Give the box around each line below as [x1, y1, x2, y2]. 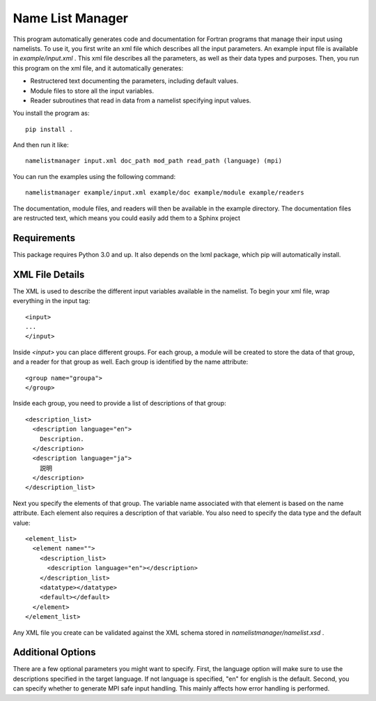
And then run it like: [13, 141, 69, 149]
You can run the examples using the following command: [13, 172, 176, 180]
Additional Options [13, 647, 97, 658]
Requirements [13, 232, 76, 244]
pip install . [25, 125, 73, 133]
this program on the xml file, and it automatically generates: [13, 63, 184, 72]
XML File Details [13, 268, 85, 280]
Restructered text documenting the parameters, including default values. [30, 77, 239, 85]
